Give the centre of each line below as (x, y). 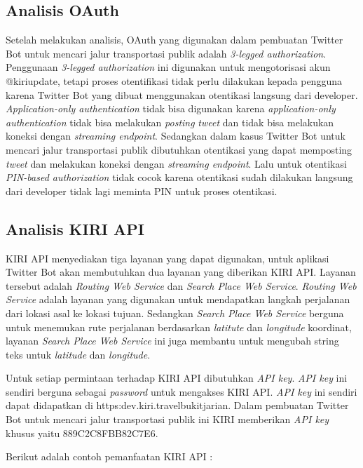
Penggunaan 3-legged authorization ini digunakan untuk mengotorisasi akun (168, 67)
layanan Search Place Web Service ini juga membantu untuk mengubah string (172, 341)
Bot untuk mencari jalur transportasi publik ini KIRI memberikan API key (167, 419)
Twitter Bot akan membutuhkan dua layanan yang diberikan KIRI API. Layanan (181, 272)
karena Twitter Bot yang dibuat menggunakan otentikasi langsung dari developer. (182, 94)
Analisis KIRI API (75, 228)
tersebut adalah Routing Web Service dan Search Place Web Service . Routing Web (181, 285)
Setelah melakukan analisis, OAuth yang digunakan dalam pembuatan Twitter (174, 40)
